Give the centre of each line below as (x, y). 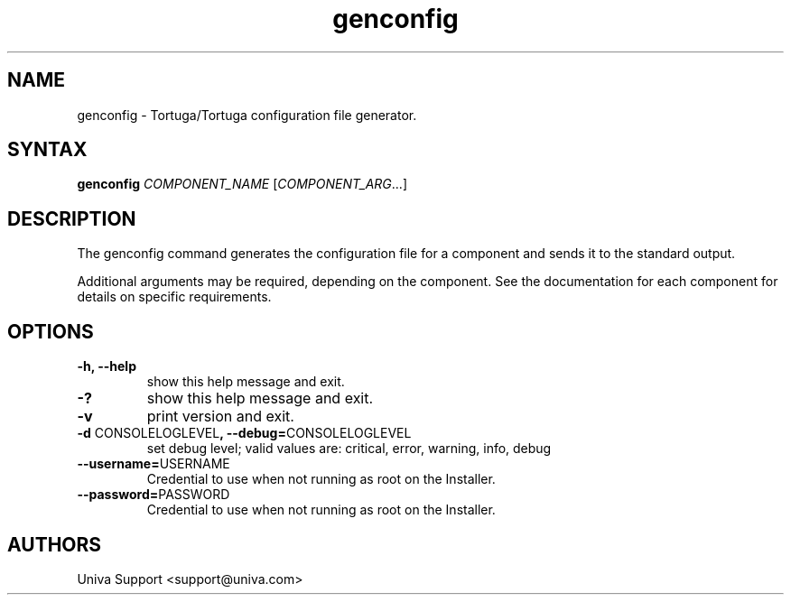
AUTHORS (55, 544)
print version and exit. (220, 417)
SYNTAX (47, 150)
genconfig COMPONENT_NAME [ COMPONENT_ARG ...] (242, 184)
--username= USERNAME (154, 464)
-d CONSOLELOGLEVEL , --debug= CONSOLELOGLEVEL (244, 433)
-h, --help (107, 366)
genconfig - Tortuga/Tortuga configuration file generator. (247, 115)
